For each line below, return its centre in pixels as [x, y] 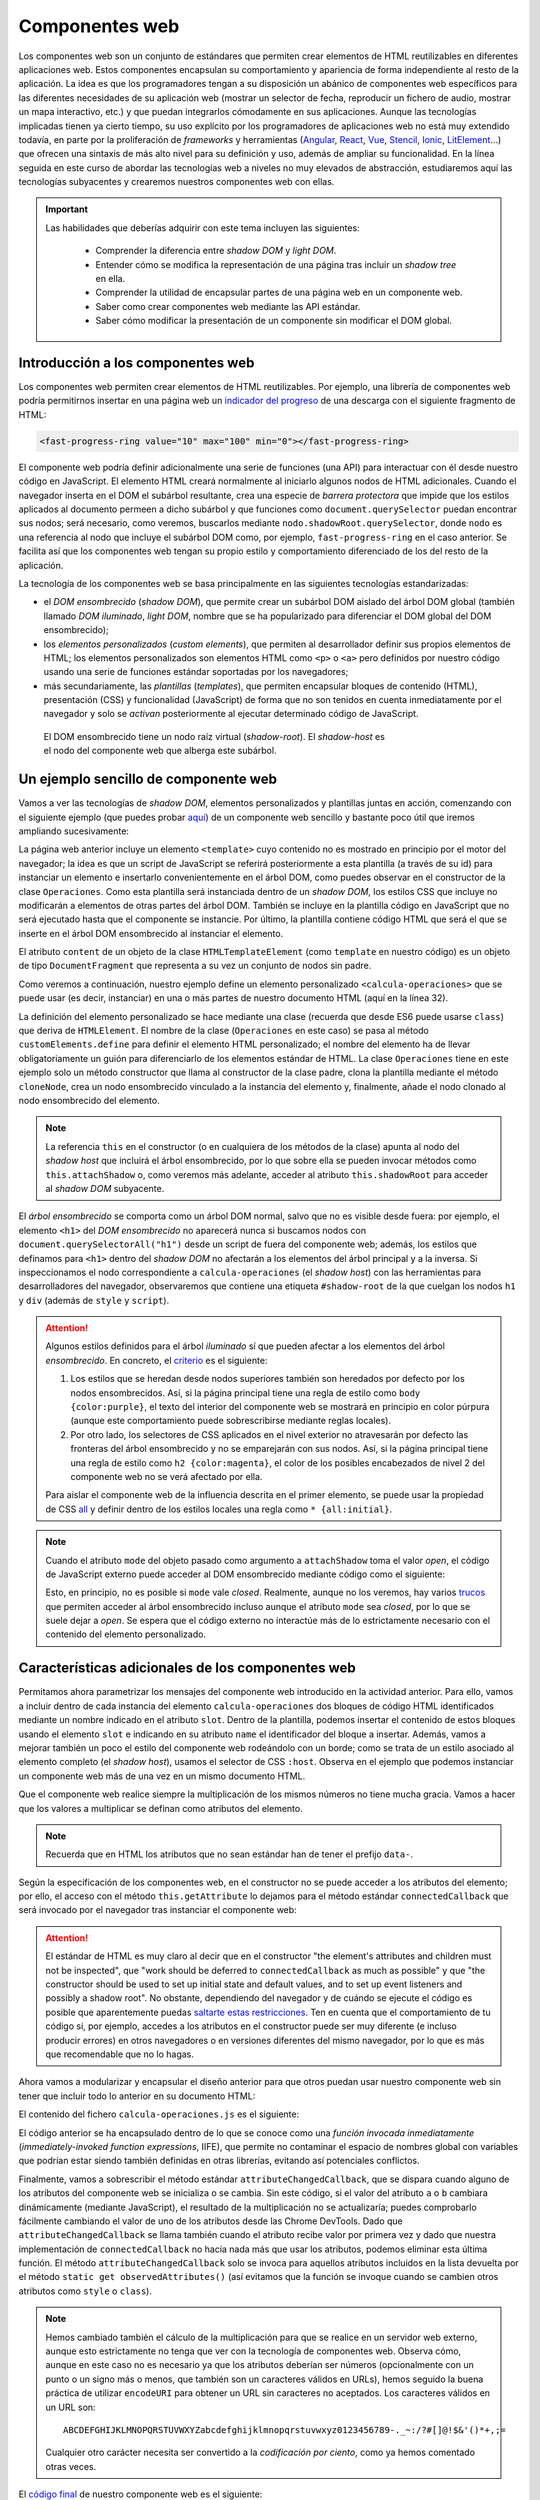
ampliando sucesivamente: [74, 831]
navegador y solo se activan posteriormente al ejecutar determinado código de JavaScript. [231, 714]
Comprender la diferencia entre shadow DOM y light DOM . [216, 251]
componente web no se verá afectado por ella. [166, 1476]
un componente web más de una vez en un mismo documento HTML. [162, 1776]
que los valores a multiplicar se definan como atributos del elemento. [161, 1808]
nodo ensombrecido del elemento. [89, 1100]
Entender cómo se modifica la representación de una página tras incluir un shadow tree [276, 264]
